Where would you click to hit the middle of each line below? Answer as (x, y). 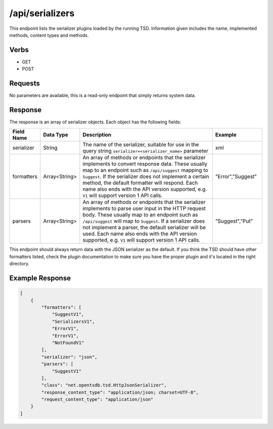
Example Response (40, 278)
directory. (19, 264)
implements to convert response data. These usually (145, 164)
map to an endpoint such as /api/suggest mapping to (145, 170)
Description (97, 135)
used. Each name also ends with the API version (140, 234)
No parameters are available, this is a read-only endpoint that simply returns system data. (103, 96)
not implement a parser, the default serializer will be (144, 228)
